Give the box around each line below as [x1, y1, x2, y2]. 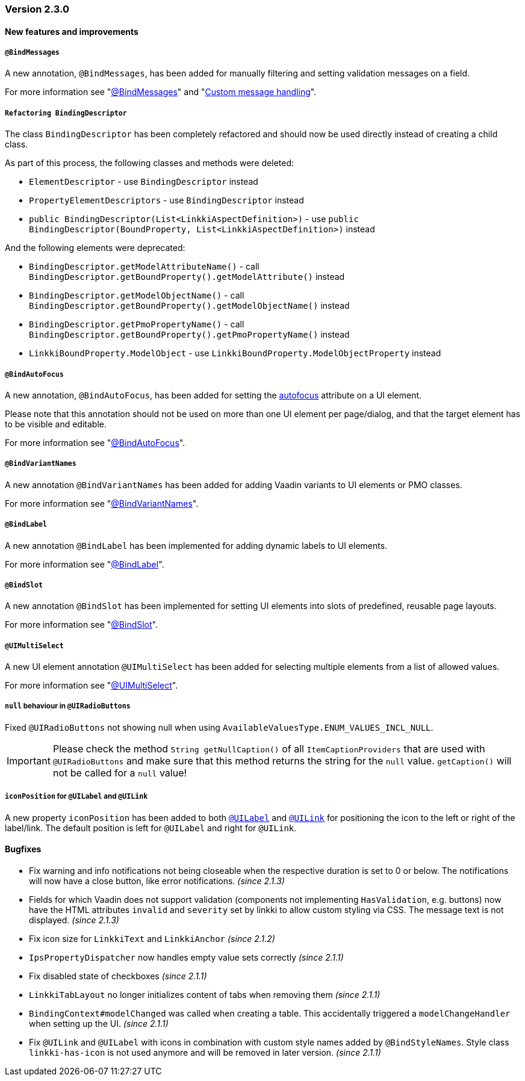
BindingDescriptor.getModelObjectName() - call [29, 290, 244, 301]
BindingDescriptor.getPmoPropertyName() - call [29, 319, 244, 330]
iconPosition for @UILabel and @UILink [5, 792, 148, 801]
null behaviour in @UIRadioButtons [5, 702, 131, 711]
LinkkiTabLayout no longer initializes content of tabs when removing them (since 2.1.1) [29, 989, 381, 1000]
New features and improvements [5, 26, 138, 37]
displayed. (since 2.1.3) [29, 914, 119, 925]
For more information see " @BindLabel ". [5, 559, 164, 569]
